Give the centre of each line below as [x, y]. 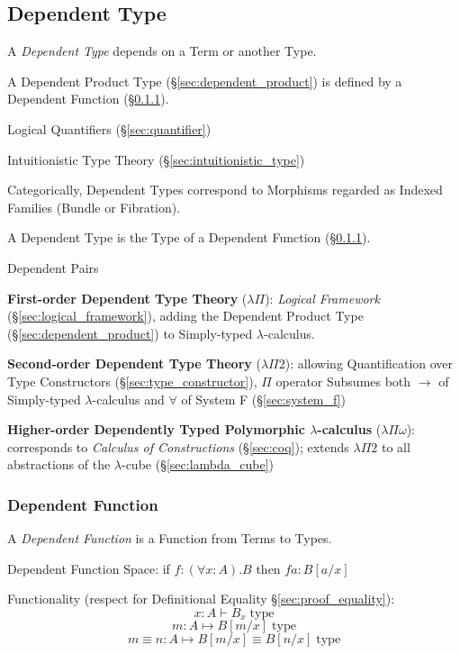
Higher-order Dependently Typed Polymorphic [156, 429]
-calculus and [128, 399]
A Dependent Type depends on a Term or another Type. [162, 51]
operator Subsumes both [343, 381]
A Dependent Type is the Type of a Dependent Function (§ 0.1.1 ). [189, 237]
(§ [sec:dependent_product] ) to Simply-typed [130, 333]
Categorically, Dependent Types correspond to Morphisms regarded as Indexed [225, 190]
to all [396, 446]
